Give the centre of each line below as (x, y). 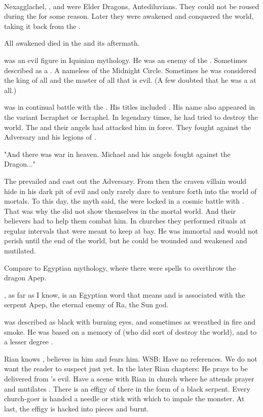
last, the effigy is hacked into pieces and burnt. (77, 408)
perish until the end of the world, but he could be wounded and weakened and (126, 240)
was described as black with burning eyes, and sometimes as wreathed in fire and (130, 322)
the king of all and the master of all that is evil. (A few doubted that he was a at (130, 80)
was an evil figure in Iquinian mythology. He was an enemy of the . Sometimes (126, 60)
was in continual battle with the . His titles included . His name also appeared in (130, 107)
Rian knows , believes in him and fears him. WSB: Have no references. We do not (131, 358)
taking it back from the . (42, 26)
